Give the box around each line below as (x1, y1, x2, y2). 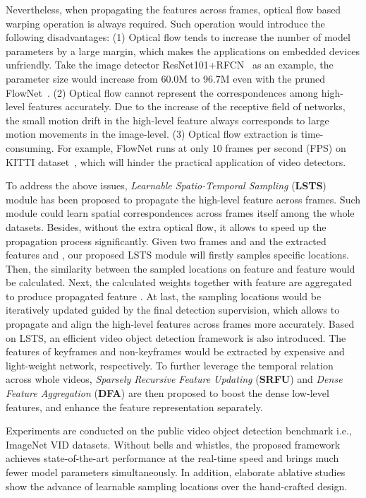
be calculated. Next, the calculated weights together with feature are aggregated (6, 275, 352, 290)
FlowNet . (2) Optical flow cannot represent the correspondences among (6, 85, 319, 100)
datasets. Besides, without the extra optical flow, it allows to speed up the (6, 219, 327, 234)
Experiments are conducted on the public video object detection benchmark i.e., (6, 423, 352, 438)
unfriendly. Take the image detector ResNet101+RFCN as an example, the (6, 57, 334, 72)
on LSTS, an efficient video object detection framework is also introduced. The (6, 330, 346, 345)
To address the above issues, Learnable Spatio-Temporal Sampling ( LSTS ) (6, 178, 327, 193)
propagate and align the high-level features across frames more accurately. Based (6, 316, 355, 331)
